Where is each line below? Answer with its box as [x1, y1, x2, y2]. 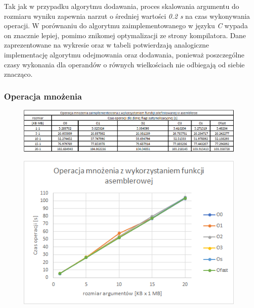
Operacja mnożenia [4, 90, 82, 102]
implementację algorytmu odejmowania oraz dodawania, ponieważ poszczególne [4, 49, 245, 59]
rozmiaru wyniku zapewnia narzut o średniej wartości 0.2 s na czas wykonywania [4, 10, 250, 21]
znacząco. [4, 69, 33, 79]
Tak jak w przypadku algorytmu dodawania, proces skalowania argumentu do [4, 1, 239, 11]
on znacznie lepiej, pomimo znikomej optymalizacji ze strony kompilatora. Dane [4, 30, 246, 40]
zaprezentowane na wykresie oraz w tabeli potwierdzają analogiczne [4, 40, 209, 50]
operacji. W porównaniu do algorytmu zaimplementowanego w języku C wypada [4, 20, 248, 31]
